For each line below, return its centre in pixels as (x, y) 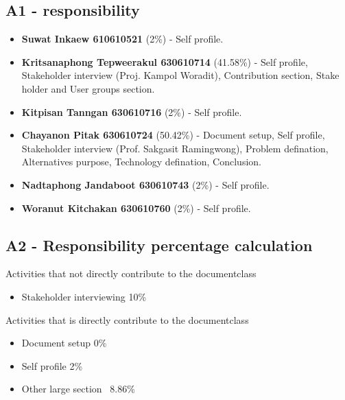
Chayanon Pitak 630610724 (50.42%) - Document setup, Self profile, (173, 135)
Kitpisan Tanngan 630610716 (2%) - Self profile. (132, 111)
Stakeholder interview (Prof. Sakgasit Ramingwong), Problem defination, (175, 148)
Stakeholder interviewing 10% (84, 296)
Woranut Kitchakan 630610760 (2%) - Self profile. (136, 208)
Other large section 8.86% (78, 389)
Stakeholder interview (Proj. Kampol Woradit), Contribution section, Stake (180, 75)
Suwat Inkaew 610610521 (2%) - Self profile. (122, 39)
